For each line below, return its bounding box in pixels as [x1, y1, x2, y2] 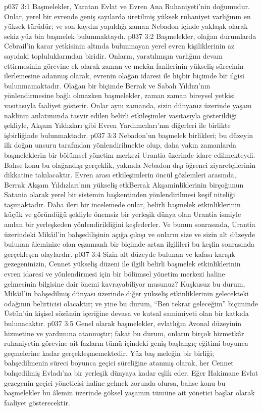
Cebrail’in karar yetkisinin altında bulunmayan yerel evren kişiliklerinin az [4, 40, 235, 51]
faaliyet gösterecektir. [4, 397, 70, 407]
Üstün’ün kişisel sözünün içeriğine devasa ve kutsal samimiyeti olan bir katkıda [4, 308, 249, 318]
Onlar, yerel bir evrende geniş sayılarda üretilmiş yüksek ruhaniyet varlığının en [4, 11, 251, 21]
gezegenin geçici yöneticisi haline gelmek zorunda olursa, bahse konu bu [4, 377, 226, 388]
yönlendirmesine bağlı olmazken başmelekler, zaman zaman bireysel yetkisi [4, 90, 235, 101]
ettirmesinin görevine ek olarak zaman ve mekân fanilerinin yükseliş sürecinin [4, 60, 244, 71]
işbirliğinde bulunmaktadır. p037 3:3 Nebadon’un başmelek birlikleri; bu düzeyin [4, 129, 253, 140]
